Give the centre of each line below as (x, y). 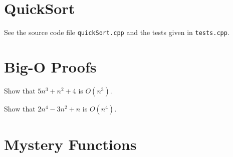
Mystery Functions (70, 144)
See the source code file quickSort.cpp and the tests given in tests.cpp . (117, 32)
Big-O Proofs (50, 66)
